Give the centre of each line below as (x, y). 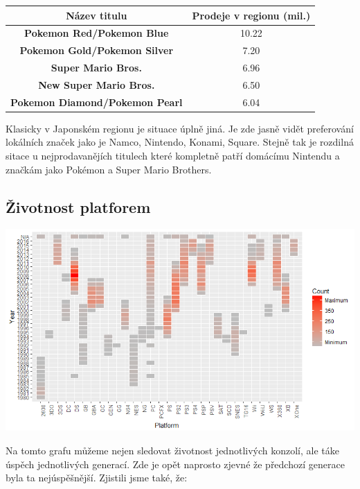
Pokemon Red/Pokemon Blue (97, 33)
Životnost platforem (78, 206)
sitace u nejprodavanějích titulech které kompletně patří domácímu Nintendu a (173, 155)
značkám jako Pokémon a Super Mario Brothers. (109, 169)
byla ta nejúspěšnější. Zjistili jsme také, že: (97, 478)
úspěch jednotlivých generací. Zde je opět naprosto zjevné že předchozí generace (175, 464)
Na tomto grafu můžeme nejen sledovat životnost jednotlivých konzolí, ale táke (172, 451)
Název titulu (97, 15)
